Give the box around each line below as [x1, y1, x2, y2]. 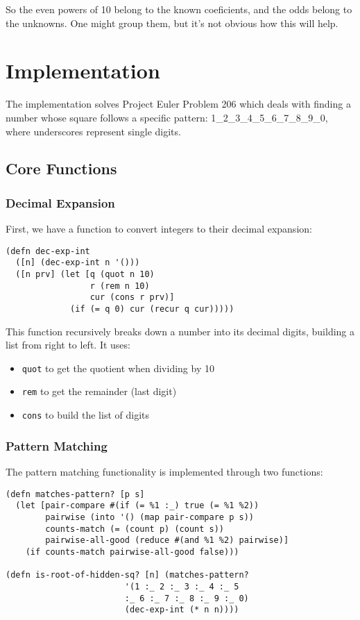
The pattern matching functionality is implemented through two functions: [6, 464, 323, 478]
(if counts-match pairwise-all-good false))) [25, 546, 239, 557]
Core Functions [6, 158, 117, 179]
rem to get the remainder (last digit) [22, 384, 177, 399]
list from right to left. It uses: [6, 337, 130, 352]
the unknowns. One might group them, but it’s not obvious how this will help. [6, 15, 338, 30]
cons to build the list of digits [22, 408, 149, 422]
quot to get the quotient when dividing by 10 [22, 360, 214, 375]
